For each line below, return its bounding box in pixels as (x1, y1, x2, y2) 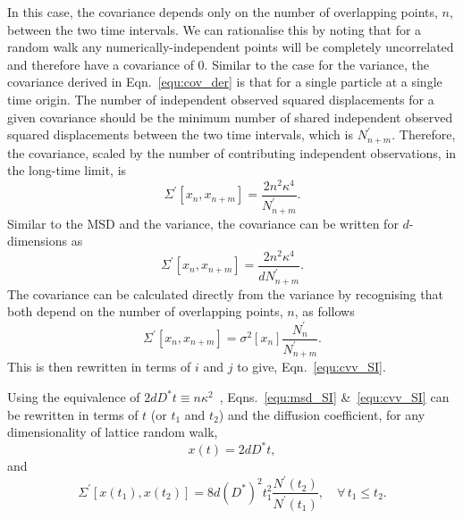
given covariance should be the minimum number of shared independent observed (7, 107, 453, 126)
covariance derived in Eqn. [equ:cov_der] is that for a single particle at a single (7, 72, 442, 91)
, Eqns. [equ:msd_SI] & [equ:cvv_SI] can (219, 388, 450, 406)
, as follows (294, 302, 355, 321)
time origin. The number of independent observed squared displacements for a (7, 89, 434, 108)
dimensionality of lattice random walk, (7, 423, 218, 441)
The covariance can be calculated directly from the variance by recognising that (7, 284, 443, 303)
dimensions (7, 231, 68, 250)
